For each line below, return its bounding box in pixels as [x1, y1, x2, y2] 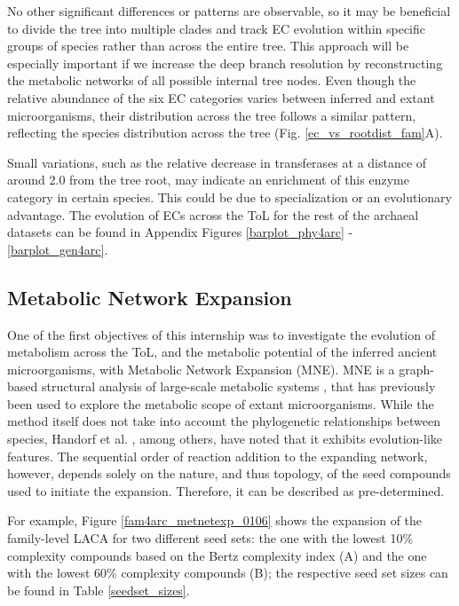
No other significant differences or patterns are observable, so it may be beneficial [7, 2, 451, 20]
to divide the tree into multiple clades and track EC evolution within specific [7, 19, 425, 37]
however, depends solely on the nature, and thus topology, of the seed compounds [7, 464, 451, 483]
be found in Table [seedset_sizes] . [7, 580, 190, 599]
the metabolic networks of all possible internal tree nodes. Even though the [7, 71, 416, 90]
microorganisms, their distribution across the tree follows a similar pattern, [7, 106, 416, 124]
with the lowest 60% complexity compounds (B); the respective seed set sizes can [7, 563, 448, 582]
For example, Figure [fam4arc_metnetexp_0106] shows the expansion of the [7, 511, 423, 530]
